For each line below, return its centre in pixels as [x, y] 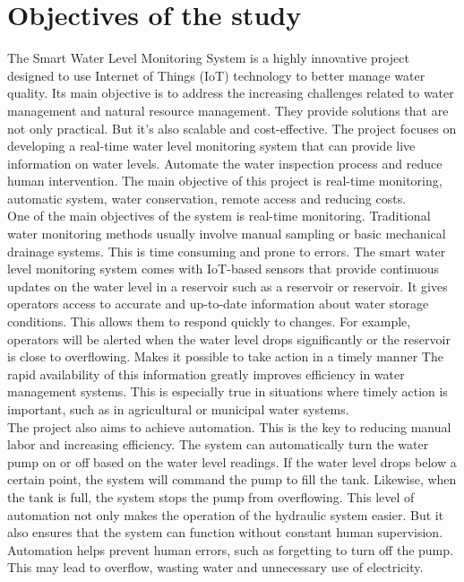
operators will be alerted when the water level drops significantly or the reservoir [229, 339]
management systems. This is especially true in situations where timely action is [228, 391]
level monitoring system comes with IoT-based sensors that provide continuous [223, 269]
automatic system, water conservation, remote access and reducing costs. [207, 198]
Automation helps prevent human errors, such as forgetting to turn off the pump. [230, 549]
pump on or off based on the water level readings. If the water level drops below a [232, 461]
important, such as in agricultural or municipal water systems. [178, 409]
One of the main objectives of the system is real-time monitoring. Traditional [219, 216]
